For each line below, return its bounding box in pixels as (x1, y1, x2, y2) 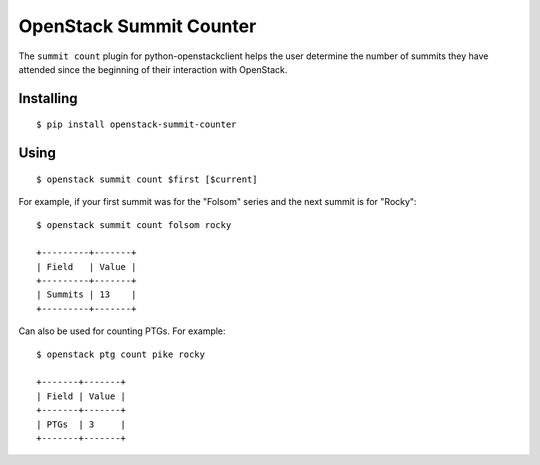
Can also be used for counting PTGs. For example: (18, 325, 226, 337)
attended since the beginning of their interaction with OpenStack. (18, 63, 288, 75)
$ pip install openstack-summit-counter (36, 119, 237, 130)
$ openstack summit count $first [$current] (36, 173, 259, 185)
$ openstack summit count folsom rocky (36, 219, 232, 230)
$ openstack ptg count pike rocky (36, 348, 205, 360)
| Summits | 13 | (36, 289, 137, 300)
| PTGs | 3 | (36, 418, 127, 430)
